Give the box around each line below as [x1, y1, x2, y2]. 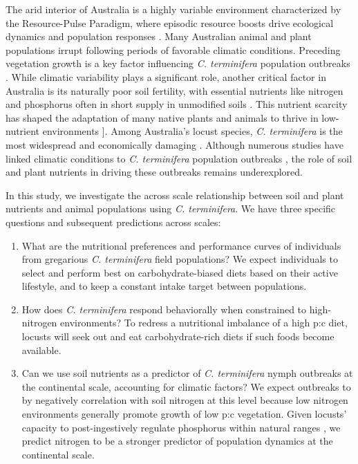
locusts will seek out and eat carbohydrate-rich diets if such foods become [21, 329, 335, 344]
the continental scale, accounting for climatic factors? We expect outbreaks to [21, 379, 351, 393]
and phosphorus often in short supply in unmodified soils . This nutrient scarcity [6, 97, 348, 111]
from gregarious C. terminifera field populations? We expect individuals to [21, 252, 338, 266]
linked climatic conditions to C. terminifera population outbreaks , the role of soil [6, 151, 352, 165]
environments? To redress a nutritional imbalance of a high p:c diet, [60, 315, 348, 330]
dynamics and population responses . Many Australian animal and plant [6, 29, 312, 44]
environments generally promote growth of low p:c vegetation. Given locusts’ [21, 407, 347, 421]
